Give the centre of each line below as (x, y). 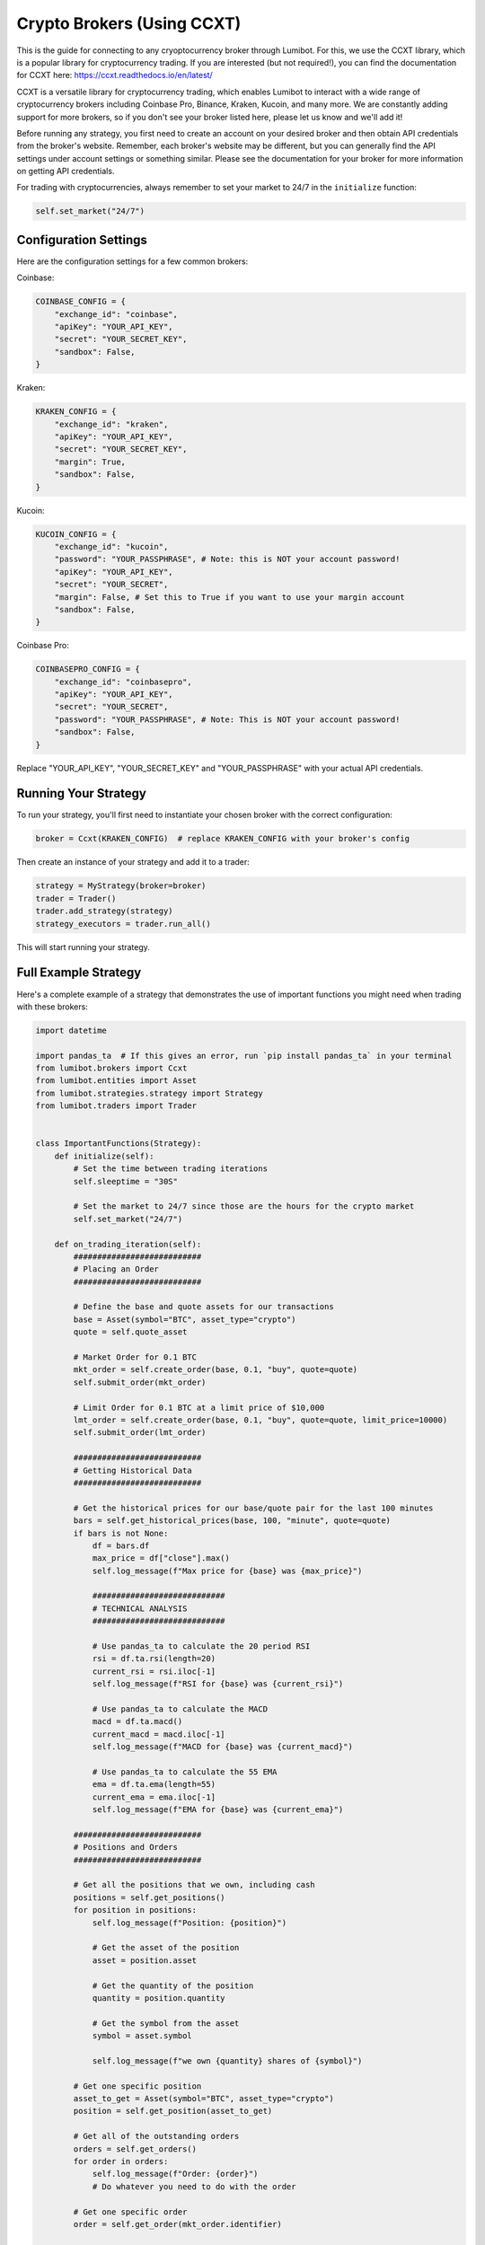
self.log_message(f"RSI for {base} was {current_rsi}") (218, 1684)
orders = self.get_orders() (135, 2149)
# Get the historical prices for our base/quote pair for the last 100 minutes (253, 1508)
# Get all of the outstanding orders (156, 2136)
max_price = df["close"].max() (161, 1558)
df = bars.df (121, 1545)
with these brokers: (53, 1007)
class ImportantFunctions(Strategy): (119, 1144)
